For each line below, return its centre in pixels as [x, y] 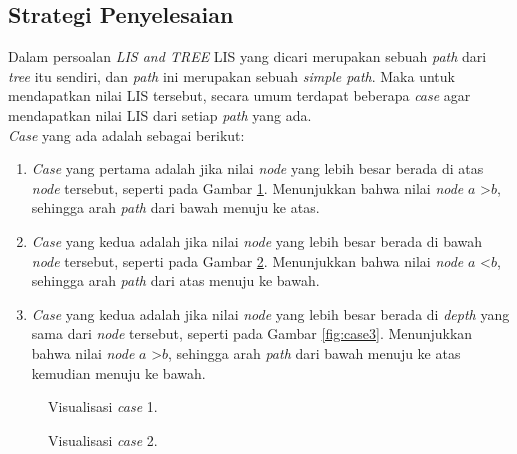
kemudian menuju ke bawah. [118, 372]
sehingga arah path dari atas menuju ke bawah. [175, 280]
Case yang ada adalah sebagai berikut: [126, 134]
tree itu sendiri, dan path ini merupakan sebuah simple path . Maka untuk [231, 75]
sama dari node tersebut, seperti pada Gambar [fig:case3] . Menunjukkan [252, 333]
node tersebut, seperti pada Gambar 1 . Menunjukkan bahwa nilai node [247, 187]
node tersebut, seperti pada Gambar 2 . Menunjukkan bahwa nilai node [247, 260]
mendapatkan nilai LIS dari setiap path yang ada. [160, 114]
